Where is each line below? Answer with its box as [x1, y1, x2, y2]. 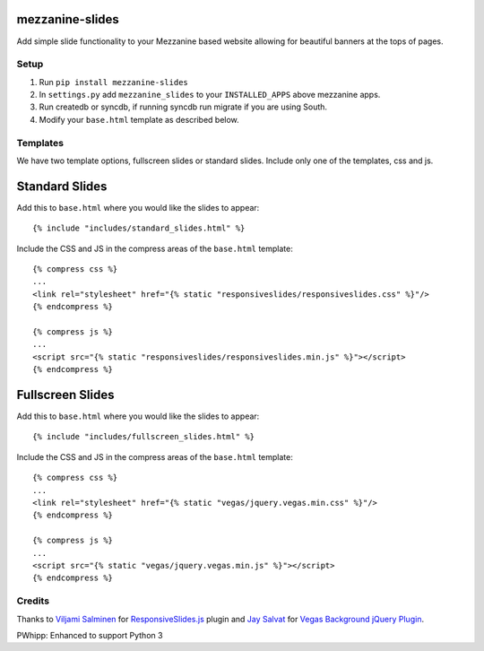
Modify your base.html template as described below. [39, 114, 239, 125]
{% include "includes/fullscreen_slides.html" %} [32, 431, 255, 442]
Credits [16, 595, 49, 607]
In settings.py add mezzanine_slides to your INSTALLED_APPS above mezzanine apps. [39, 90, 381, 100]
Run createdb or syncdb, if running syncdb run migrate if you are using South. [39, 101, 327, 112]
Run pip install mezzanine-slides [39, 76, 188, 87]
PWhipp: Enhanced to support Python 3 [16, 629, 163, 640]
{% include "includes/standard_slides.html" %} [32, 223, 246, 233]
